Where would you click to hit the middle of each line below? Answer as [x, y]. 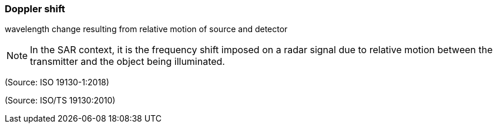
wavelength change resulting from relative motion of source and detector [146, 29]
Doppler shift [35, 9]
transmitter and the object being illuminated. [127, 62]
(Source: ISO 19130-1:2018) [57, 82]
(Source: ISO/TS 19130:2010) [60, 101]
